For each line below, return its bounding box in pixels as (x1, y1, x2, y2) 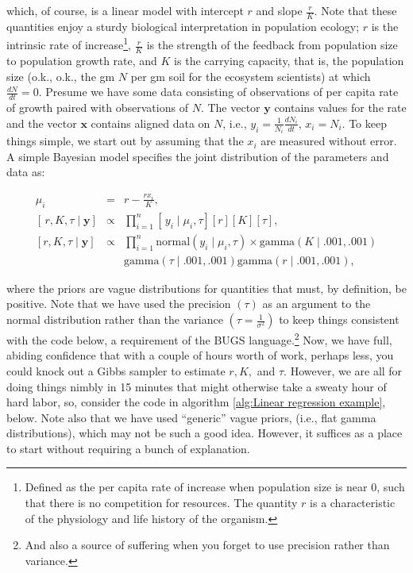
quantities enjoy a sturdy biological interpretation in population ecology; (6, 17, 360, 34)
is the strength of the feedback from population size (146, 37, 398, 53)
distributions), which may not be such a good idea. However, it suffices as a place (6, 425, 403, 441)
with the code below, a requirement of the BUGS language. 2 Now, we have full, (6, 329, 392, 348)
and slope (256, 2, 303, 18)
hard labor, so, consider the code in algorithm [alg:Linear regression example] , (6, 394, 386, 410)
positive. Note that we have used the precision (6, 295, 231, 312)
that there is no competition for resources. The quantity (25, 494, 298, 511)
